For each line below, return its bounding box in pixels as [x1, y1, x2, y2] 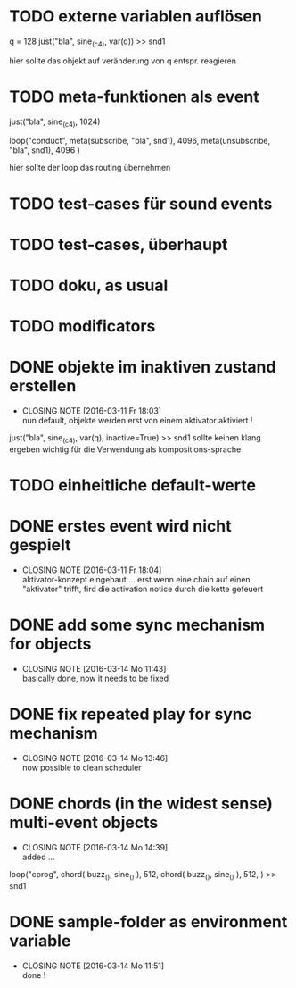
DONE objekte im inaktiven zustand [9, 357, 276, 377]
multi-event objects [9, 813, 159, 833]
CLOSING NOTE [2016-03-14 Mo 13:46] [21, 752, 169, 763]
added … [21, 851, 55, 862]
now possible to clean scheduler [21, 762, 142, 773]
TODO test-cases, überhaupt [9, 234, 228, 255]
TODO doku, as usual [9, 275, 169, 296]
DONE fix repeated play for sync [9, 704, 252, 724]
